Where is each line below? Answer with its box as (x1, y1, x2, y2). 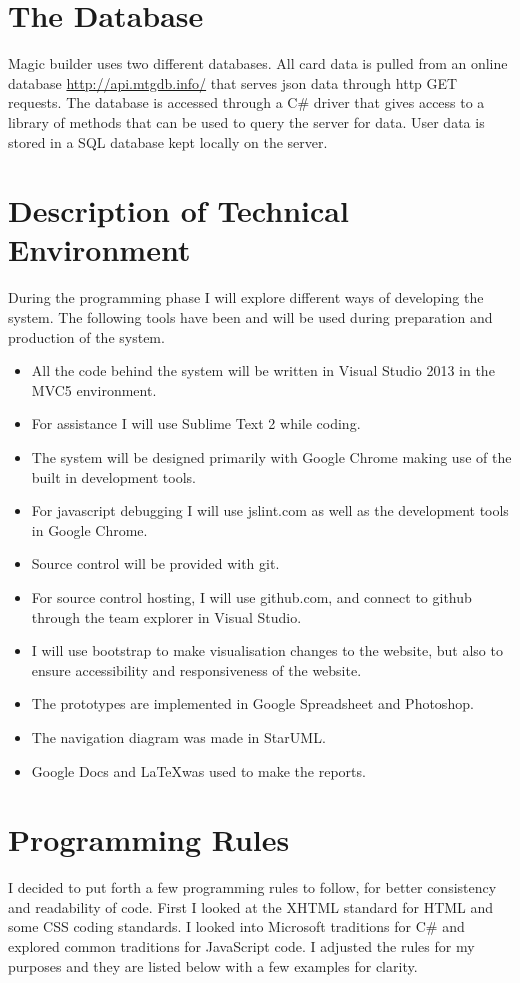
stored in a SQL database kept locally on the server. (8, 131, 328, 152)
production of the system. (8, 326, 165, 347)
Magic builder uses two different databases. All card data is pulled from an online (8, 53, 508, 74)
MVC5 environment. (31, 379, 157, 400)
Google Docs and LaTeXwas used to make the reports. (31, 760, 366, 781)
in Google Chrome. (31, 519, 148, 540)
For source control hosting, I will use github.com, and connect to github (31, 586, 472, 607)
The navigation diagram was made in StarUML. (31, 726, 326, 747)
